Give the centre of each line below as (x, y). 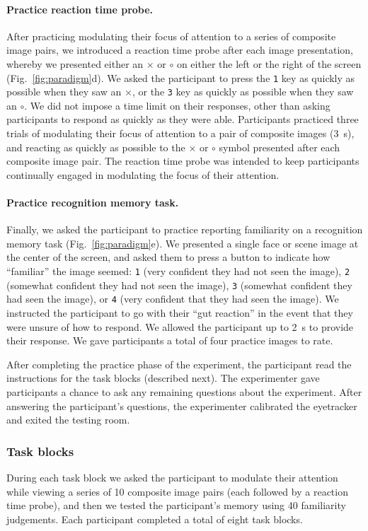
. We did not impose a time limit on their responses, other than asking (177, 105)
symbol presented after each (280, 147)
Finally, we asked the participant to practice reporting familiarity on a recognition (185, 229)
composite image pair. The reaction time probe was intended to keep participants (183, 161)
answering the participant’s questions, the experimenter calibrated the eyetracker (182, 405)
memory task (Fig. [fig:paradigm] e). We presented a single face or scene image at (183, 243)
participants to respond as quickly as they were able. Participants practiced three (183, 119)
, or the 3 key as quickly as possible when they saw (243, 92)
